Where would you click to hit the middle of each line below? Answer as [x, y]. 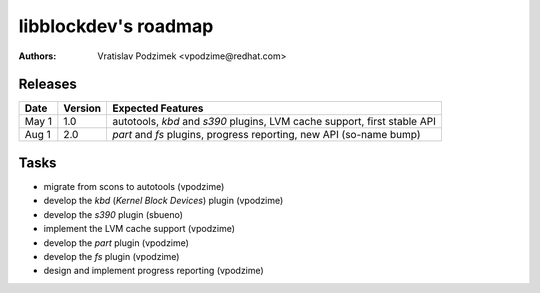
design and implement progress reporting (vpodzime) [153, 271]
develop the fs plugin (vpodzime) [111, 256]
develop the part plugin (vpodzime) [116, 242]
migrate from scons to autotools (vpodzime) [134, 186]
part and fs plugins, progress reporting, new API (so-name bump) [266, 135]
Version [82, 108]
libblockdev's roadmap [116, 26]
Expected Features [157, 108]
